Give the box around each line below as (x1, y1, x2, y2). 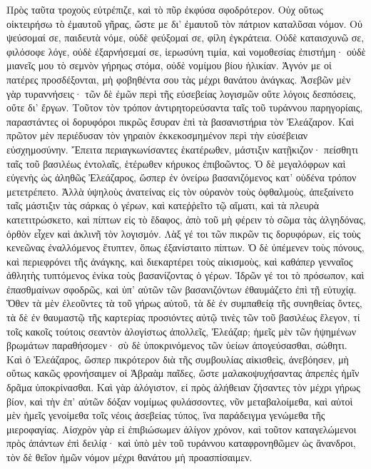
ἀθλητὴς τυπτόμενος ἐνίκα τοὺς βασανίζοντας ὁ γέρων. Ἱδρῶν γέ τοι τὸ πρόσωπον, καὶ (6, 268, 365, 283)
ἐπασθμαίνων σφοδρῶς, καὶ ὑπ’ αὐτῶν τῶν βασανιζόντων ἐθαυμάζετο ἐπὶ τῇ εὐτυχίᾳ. (6, 281, 357, 296)
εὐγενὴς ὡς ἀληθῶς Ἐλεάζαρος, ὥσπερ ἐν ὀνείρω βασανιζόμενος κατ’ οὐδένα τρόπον (6, 170, 357, 185)
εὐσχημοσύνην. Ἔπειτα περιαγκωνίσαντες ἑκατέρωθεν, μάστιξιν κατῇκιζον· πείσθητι (6, 141, 358, 156)
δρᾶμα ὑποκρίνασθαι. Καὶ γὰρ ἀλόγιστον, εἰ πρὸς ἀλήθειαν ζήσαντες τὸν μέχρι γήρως (6, 380, 360, 395)
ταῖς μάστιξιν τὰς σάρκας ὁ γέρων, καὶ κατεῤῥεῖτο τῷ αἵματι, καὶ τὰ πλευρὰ (6, 198, 320, 213)
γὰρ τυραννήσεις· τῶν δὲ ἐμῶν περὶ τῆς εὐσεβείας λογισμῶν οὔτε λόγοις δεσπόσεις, (6, 86, 356, 101)
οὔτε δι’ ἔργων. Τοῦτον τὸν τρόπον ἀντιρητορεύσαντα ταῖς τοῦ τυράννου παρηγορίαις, (6, 100, 363, 115)
